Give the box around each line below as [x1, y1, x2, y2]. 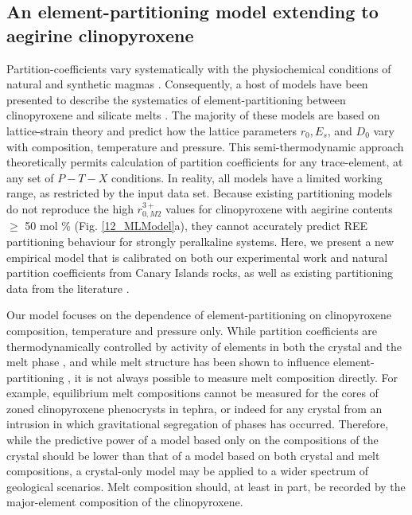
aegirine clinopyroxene [6, 22, 194, 47]
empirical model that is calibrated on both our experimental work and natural [6, 248, 388, 265]
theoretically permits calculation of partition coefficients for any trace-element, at [6, 154, 403, 170]
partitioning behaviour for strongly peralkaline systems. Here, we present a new [6, 232, 395, 249]
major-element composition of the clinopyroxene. [6, 494, 243, 510]
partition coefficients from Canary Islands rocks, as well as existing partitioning [6, 264, 394, 281]
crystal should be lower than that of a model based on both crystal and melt [6, 447, 380, 463]
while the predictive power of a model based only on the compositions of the [6, 431, 379, 448]
